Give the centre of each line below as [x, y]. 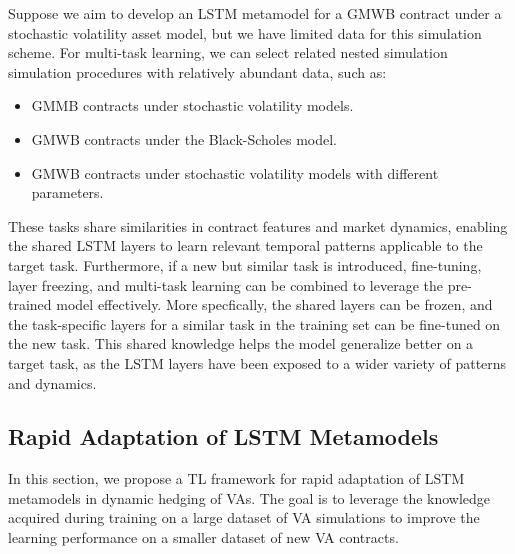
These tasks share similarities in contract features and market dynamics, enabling [258, 225]
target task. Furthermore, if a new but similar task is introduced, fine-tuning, [245, 264]
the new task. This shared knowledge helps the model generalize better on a [241, 343]
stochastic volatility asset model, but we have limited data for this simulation [245, 32]
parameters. [67, 192]
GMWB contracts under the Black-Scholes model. [184, 138]
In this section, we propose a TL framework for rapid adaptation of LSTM [236, 478]
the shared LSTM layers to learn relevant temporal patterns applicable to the [245, 245]
